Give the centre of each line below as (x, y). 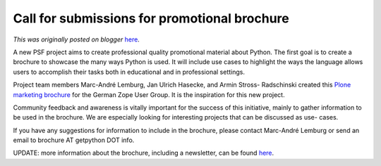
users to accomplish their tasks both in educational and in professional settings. (129, 72)
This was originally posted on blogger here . (77, 39)
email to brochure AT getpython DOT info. (74, 140)
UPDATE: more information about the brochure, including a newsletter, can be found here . (144, 153)
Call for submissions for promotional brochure (151, 18)
